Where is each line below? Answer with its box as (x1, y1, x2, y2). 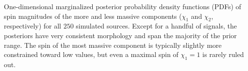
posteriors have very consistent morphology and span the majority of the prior (4, 30, 237, 40)
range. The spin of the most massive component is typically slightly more (4, 40, 222, 50)
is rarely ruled (202, 49, 244, 59)
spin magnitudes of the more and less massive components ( (4, 11, 182, 21)
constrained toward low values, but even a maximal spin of (4, 49, 179, 59)
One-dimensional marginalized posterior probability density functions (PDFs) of (4, 1, 241, 11)
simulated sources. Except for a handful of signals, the (76, 21, 237, 31)
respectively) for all (4, 21, 61, 31)
